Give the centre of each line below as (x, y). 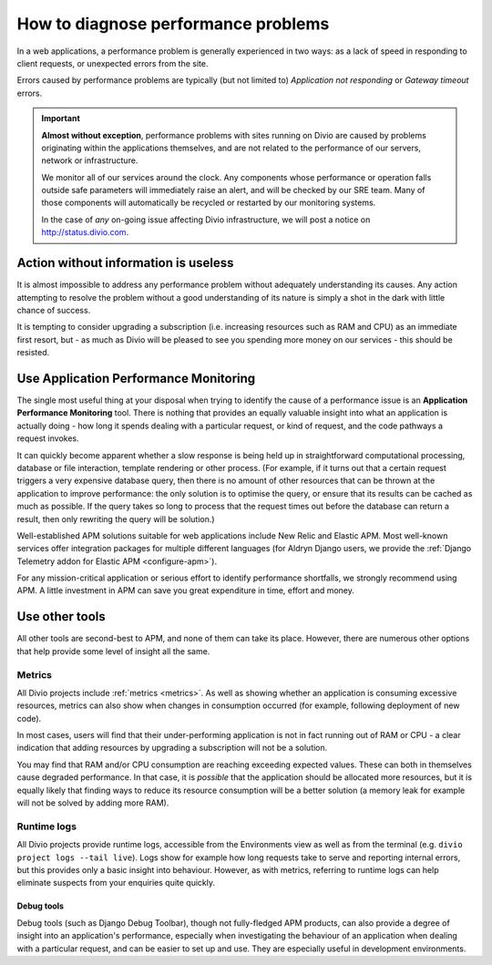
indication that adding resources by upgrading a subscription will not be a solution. (172, 748)
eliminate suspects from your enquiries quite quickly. (116, 883)
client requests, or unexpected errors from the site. (113, 63)
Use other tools (61, 616)
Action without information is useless (125, 263)
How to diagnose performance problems (173, 24)
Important (61, 118)
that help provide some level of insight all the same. (113, 651)
